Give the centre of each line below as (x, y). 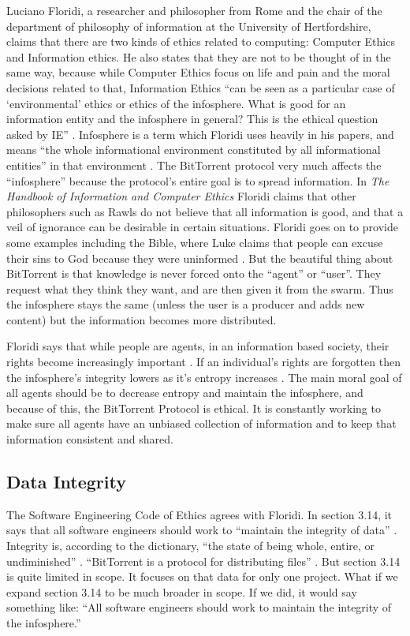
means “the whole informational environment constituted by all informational (194, 150)
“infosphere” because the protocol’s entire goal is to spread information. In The (198, 180)
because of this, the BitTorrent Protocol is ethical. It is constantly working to (194, 408)
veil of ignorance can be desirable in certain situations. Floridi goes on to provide (202, 227)
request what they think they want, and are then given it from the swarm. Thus (200, 288)
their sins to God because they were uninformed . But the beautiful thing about (200, 258)
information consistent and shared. (90, 439)
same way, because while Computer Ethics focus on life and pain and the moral (198, 72)
